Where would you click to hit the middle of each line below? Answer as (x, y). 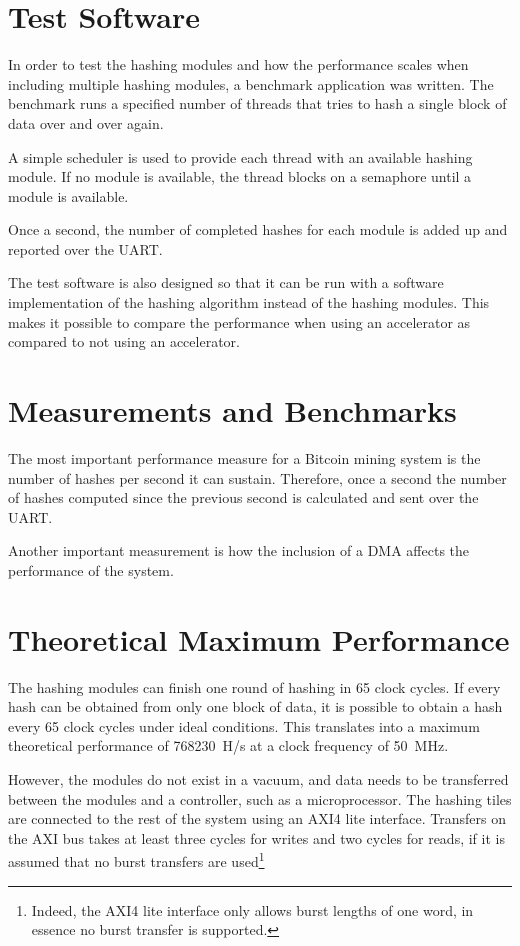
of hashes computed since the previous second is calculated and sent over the (243, 497)
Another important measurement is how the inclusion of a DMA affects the (239, 550)
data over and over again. (86, 122)
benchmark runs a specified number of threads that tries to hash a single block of (257, 103)
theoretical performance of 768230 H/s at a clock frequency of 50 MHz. (228, 745)
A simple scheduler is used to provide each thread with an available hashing (240, 156)
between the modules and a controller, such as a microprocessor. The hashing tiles (260, 798)
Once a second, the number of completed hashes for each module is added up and (258, 229)
